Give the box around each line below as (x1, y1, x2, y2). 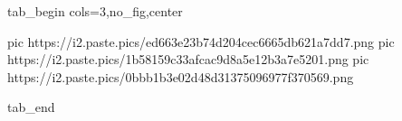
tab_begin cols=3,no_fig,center (7, 2, 183, 20)
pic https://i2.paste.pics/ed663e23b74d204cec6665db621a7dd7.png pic (7, 32, 395, 51)
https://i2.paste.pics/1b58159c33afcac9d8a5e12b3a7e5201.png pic (7, 50, 369, 69)
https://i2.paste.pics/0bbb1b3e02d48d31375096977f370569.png (7, 67, 354, 86)
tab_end (7, 98, 55, 116)
